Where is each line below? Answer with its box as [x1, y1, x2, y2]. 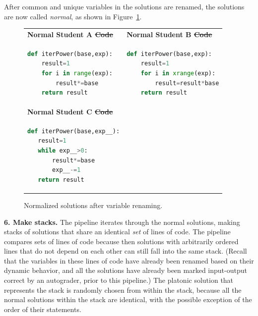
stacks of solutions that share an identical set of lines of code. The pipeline [4, 226, 231, 237]
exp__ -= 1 [52, 166, 81, 174]
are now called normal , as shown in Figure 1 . [4, 11, 142, 21]
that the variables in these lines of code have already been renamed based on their [4, 255, 254, 265]
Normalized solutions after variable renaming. [24, 200, 163, 210]
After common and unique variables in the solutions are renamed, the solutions [4, 1, 245, 11]
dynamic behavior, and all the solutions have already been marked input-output [4, 265, 247, 275]
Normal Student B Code [127, 29, 212, 39]
